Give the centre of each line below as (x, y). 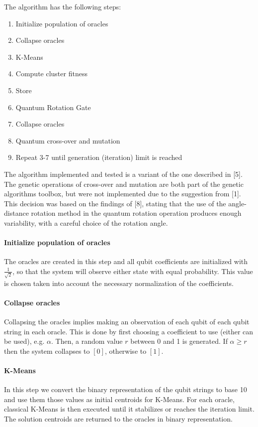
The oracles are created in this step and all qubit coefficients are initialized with (126, 261)
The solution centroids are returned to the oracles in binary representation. (118, 418)
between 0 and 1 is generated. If (179, 341)
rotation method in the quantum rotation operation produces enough (136, 213)
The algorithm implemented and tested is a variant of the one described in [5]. (123, 174)
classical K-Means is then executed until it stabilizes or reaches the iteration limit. (129, 409)
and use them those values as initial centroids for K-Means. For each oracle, (119, 399)
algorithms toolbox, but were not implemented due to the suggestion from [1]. (123, 194)
